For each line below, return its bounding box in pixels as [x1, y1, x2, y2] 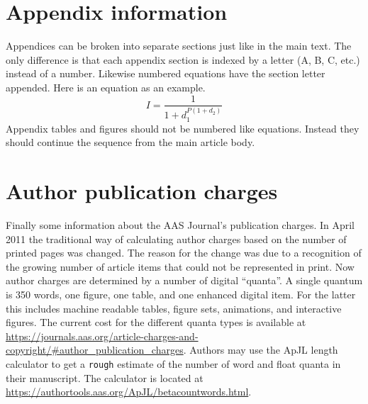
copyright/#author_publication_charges [6, 342, 184, 357]
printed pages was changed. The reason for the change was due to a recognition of [6, 245, 362, 260]
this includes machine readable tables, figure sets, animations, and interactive [6, 301, 342, 315]
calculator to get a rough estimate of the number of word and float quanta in [6, 356, 341, 371]
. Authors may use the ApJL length [183, 342, 338, 357]
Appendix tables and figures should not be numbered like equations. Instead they [6, 120, 359, 135]
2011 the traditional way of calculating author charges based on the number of [6, 231, 347, 246]
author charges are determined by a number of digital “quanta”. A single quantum [6, 273, 363, 288]
